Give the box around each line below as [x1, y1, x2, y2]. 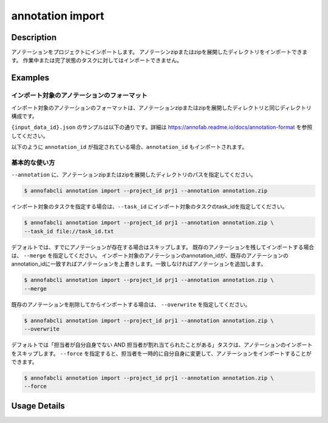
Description [11, 32, 57, 43]
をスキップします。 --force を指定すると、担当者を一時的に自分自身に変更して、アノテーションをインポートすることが [11, 349, 312, 357]
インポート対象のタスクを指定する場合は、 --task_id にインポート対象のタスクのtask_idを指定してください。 [11, 203, 288, 210]
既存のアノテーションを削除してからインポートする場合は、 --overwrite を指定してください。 [11, 301, 251, 308]
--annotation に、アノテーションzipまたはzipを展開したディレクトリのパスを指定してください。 [11, 171, 256, 179]
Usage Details [11, 401, 65, 411]
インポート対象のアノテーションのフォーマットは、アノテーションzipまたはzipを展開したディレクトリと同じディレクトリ [11, 104, 312, 111]
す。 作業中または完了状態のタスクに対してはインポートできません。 [11, 57, 182, 64]
